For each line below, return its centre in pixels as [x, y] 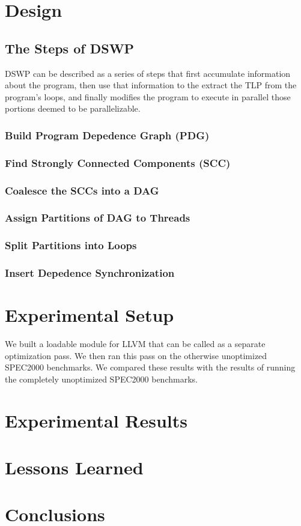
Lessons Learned [74, 467]
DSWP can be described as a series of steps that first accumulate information [148, 73]
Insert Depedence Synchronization [90, 273]
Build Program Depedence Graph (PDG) [107, 135]
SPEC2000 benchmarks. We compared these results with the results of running [150, 367]
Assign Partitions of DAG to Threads [98, 218]
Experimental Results [96, 420]
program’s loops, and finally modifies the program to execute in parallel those [148, 96]
